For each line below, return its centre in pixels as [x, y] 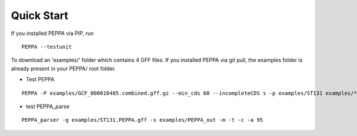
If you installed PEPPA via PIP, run [52, 33]
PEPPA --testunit [47, 47]
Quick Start [40, 15]
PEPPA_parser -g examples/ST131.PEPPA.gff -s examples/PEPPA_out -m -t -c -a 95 [143, 120]
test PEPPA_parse [48, 106]
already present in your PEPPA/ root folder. [63, 68]
